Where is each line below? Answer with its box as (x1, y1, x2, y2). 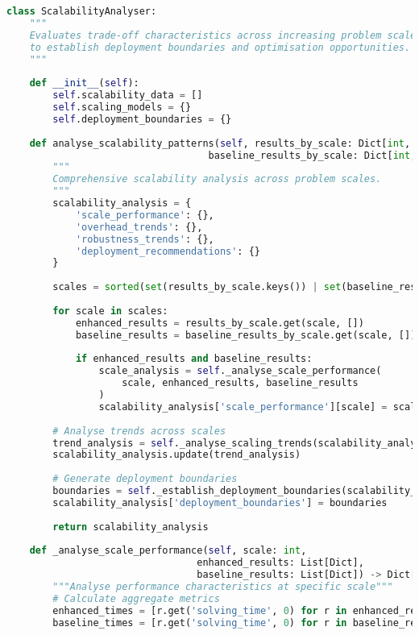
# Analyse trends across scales (52, 425, 226, 437)
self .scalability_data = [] (52, 89, 203, 102)
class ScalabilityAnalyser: (6, 6, 157, 17)
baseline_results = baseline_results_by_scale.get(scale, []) (75, 329, 417, 341)
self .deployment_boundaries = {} (52, 113, 232, 125)
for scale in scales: (52, 305, 168, 317)
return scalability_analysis (52, 521, 209, 533)
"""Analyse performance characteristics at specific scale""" (52, 581, 393, 592)
